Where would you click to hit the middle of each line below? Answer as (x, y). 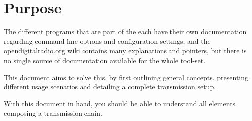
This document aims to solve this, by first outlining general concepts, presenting (126, 77)
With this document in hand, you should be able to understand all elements (120, 103)
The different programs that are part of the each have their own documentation (125, 31)
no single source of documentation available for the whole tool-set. (105, 60)
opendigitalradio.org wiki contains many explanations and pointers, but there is (125, 51)
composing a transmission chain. (53, 113)
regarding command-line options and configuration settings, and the (107, 41)
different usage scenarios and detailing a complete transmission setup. (110, 87)
